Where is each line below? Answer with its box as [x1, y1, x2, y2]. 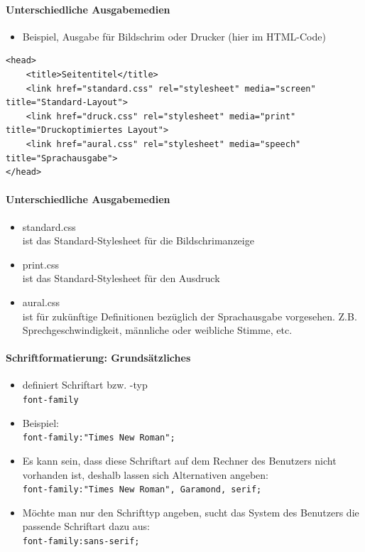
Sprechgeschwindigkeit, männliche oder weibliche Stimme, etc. [22, 323, 293, 337]
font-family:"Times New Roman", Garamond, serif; [22, 485, 262, 495]
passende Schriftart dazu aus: [22, 519, 151, 534]
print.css [22, 256, 59, 271]
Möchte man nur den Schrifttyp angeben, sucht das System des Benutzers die [22, 504, 359, 519]
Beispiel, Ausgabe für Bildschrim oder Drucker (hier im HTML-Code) [22, 28, 326, 43]
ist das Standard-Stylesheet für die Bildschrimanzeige [22, 233, 254, 248]
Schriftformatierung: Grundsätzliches [6, 350, 191, 365]
